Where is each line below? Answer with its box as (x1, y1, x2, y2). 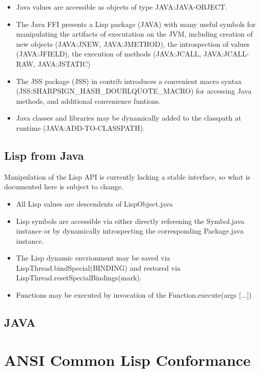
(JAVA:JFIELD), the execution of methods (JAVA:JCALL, (16, 48, 201, 59)
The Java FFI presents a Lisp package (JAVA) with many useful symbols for (16, 18, 256, 29)
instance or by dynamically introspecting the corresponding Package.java (16, 225, 244, 236)
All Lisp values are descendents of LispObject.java (16, 198, 173, 209)
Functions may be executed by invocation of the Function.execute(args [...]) (16, 290, 252, 300)
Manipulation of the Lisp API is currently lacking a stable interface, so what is (4, 171, 251, 182)
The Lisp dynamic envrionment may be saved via (16, 252, 170, 263)
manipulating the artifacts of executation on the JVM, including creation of (16, 28, 253, 39)
